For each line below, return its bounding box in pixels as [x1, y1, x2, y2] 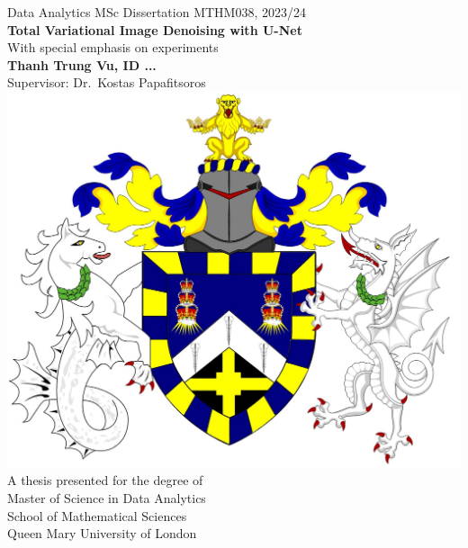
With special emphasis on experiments [7, 38, 219, 57]
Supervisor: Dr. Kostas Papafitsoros [7, 73, 206, 92]
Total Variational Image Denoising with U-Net [7, 20, 302, 39]
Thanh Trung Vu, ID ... [7, 55, 157, 74]
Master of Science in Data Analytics [7, 489, 206, 508]
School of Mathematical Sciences [7, 506, 187, 525]
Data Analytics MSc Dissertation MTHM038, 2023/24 [7, 3, 306, 21]
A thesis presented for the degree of [7, 471, 203, 490]
